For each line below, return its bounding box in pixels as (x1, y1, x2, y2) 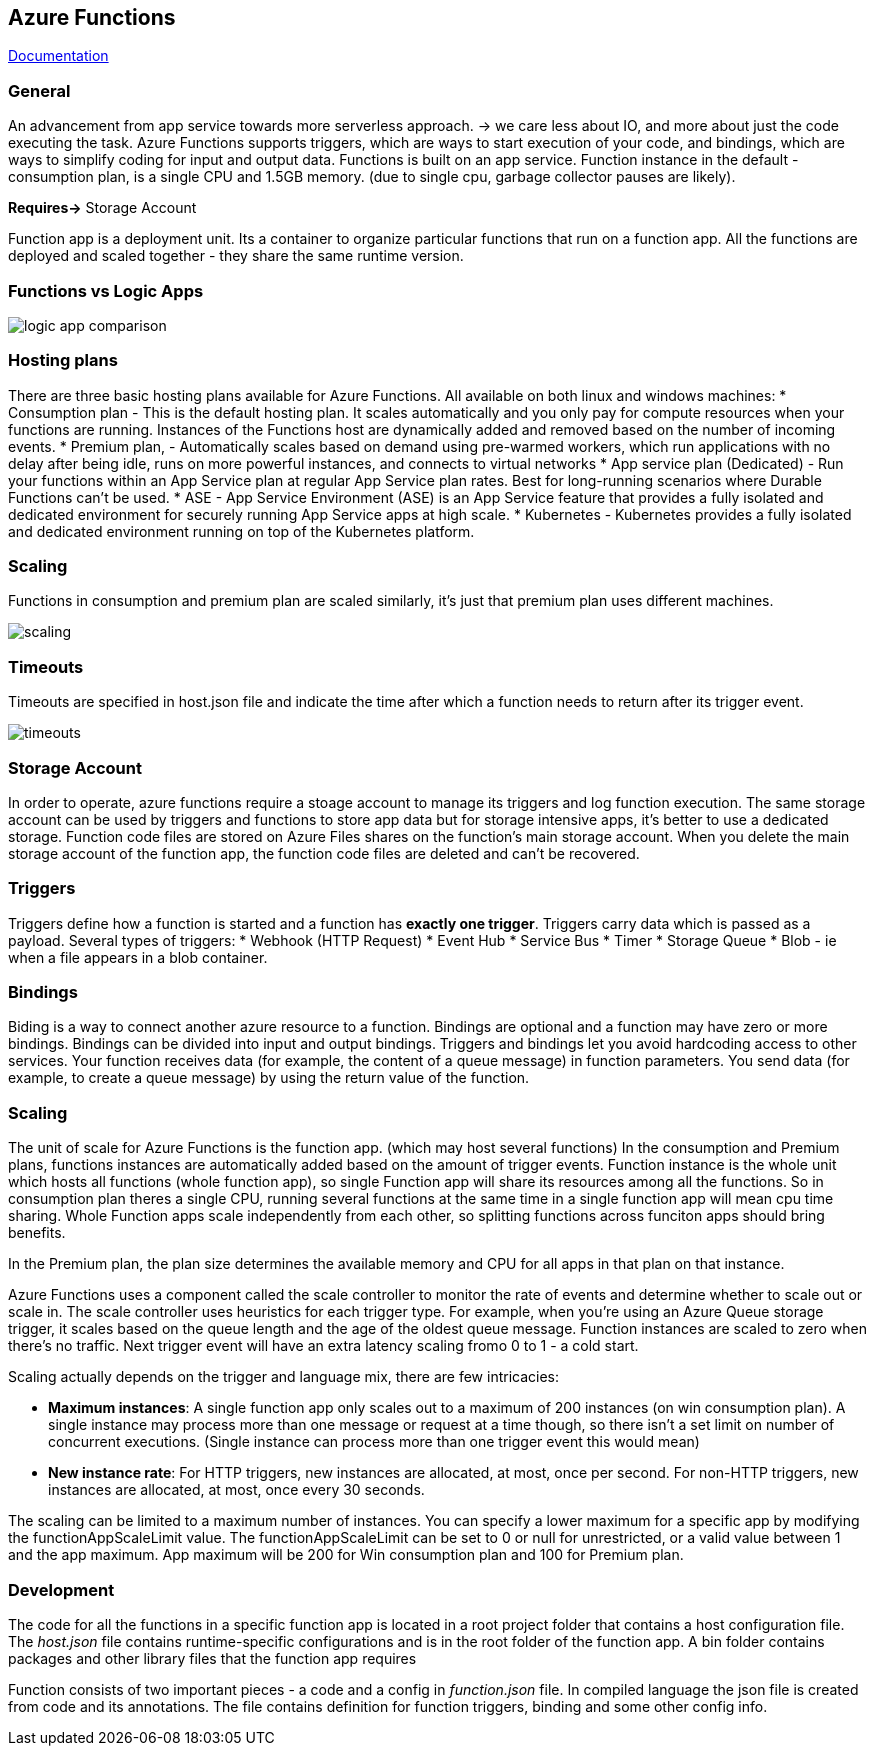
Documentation (8, 47, 109, 65)
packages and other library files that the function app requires (8, 1649, 417, 1667)
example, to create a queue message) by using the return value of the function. (8, 1069, 530, 1087)
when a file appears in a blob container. (8, 948, 268, 966)
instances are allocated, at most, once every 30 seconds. (48, 1481, 425, 1499)
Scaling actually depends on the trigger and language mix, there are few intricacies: (8, 1368, 559, 1386)
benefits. (8, 1224, 66, 1242)
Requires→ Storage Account (8, 199, 197, 217)
